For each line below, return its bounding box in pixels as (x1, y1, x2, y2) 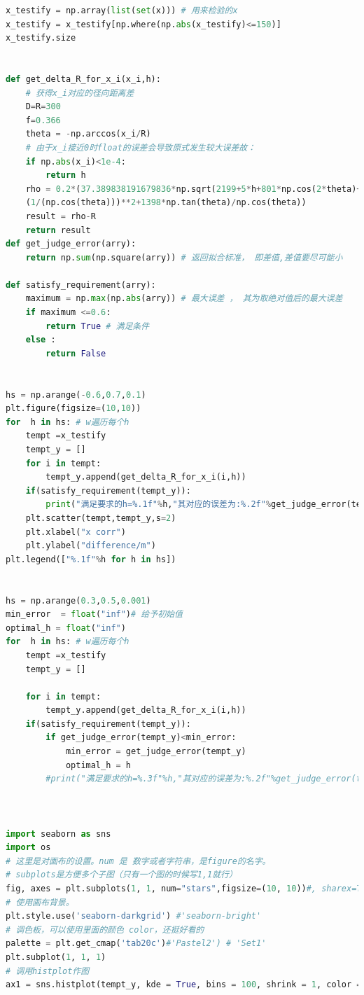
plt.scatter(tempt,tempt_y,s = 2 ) (25, 513, 176, 523)
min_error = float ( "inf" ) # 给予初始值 (6, 609, 183, 620)
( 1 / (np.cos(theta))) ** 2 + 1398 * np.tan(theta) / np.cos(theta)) (25, 197, 307, 208)
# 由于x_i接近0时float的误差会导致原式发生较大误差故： (25, 142, 256, 153)
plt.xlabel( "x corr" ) (25, 527, 126, 537)
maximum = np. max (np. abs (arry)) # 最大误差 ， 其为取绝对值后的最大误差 (25, 293, 343, 304)
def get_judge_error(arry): (6, 239, 136, 249)
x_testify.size (6, 33, 76, 43)
